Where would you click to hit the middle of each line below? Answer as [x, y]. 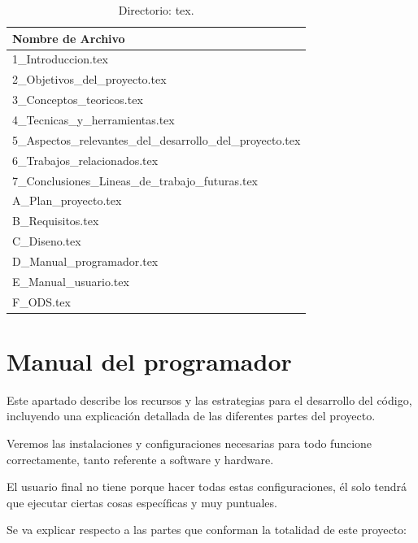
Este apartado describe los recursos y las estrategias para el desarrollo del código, [209, 400]
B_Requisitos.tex [56, 221]
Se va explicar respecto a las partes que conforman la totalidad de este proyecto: [207, 530]
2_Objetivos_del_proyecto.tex [89, 79]
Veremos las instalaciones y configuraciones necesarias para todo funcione [189, 443]
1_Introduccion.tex [60, 59]
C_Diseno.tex [47, 241]
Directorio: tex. [156, 10]
